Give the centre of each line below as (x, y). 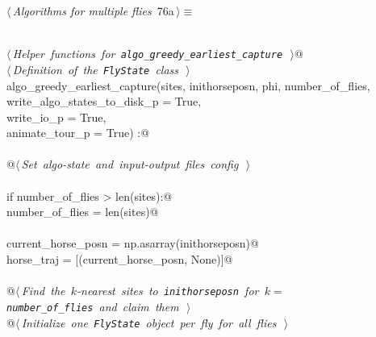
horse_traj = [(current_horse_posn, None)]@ (120, 259)
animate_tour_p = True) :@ (78, 133)
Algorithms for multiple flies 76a (93, 10)
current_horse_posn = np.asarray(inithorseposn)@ (133, 243)
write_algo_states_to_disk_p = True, (104, 101)
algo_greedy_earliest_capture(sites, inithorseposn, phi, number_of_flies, (188, 85)
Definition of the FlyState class (96, 69)
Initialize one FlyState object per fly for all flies (149, 322)
